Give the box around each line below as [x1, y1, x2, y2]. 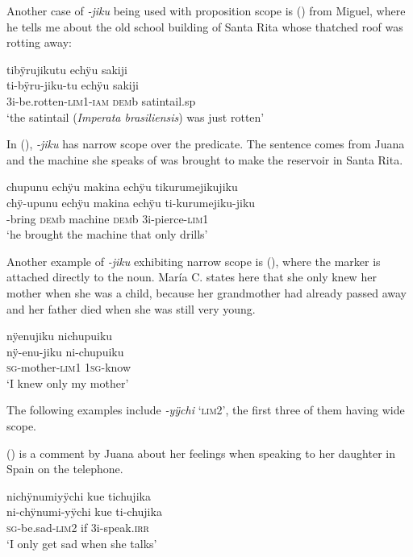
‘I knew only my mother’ [6, 374, 129, 391]
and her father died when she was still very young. [6, 300, 256, 317]
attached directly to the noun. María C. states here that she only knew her [6, 268, 377, 285]
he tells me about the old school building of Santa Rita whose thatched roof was [6, 18, 403, 35]
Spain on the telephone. [6, 460, 123, 477]
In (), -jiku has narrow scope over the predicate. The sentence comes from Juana [6, 135, 405, 152]
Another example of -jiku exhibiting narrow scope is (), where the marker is [6, 252, 381, 269]
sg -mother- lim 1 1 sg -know [6, 359, 131, 376]
